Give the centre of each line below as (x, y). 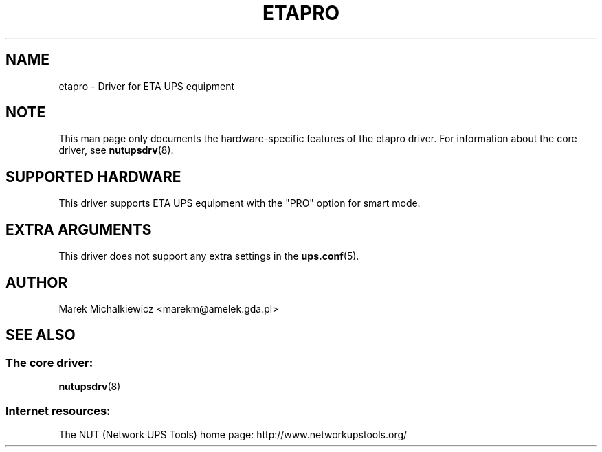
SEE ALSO (41, 335)
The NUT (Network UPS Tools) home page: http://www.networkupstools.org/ (233, 434)
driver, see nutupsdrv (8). (116, 150)
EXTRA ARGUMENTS (79, 229)
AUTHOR (37, 282)
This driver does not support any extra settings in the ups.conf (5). (209, 256)
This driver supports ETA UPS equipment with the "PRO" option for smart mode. (239, 203)
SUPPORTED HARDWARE (93, 177)
